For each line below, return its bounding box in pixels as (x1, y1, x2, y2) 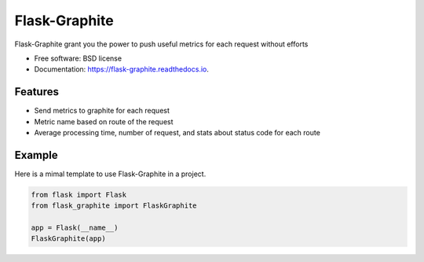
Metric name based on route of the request (34, 116, 174, 126)
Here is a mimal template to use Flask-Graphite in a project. (14, 169, 207, 179)
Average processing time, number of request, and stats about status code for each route (34, 128, 321, 138)
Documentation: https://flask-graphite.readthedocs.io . (34, 65, 210, 74)
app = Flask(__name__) (31, 223, 119, 232)
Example (14, 148, 58, 161)
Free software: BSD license (34, 54, 122, 63)
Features (14, 85, 59, 98)
